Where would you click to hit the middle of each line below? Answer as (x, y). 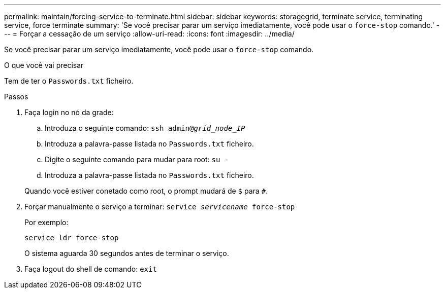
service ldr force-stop (72, 238)
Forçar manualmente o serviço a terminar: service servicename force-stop (160, 207)
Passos (16, 97)
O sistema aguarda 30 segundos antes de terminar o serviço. (127, 253)
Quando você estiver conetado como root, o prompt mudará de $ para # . (146, 191)
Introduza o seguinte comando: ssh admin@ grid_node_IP (145, 128)
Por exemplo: (46, 222)
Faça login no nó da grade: (69, 112)
